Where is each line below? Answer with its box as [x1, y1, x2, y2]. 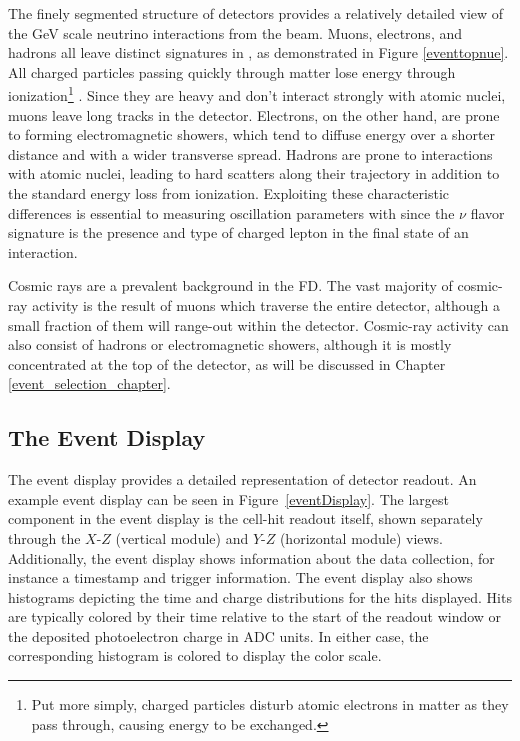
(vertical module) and [115, 527, 249, 548]
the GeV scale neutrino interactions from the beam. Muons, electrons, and [8, 22, 463, 43]
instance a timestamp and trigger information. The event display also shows [8, 567, 473, 588]
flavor [470, 202, 505, 223]
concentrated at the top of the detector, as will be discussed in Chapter [8, 353, 446, 374]
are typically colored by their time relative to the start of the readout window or [8, 606, 502, 627]
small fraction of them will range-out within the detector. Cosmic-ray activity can [8, 314, 509, 335]
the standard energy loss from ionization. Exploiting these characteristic [8, 183, 450, 203]
